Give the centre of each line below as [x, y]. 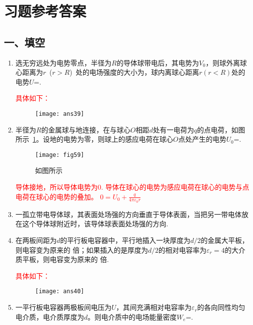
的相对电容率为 [182, 249]
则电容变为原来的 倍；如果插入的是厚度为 [82, 249]
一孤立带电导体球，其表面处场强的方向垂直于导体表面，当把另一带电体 [128, 214]
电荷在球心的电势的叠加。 [57, 196]
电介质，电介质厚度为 [50, 316]
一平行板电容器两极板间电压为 [63, 307]
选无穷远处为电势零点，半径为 [63, 62]
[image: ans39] [60, 114]
